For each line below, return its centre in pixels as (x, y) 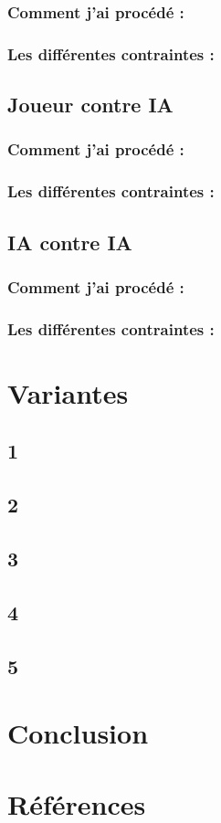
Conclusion (78, 733)
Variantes (68, 392)
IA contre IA (70, 242)
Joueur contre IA (90, 105)
